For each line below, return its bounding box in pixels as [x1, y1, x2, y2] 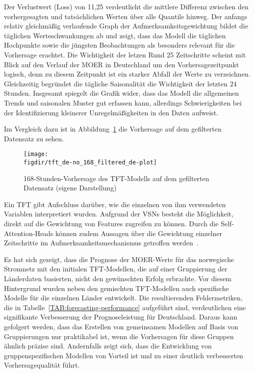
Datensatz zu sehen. [4, 133, 64, 143]
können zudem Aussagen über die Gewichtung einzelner [55, 228, 222, 238]
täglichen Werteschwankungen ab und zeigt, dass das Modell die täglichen [4, 30, 226, 40]
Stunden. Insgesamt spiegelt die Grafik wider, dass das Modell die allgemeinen [4, 88, 239, 98]
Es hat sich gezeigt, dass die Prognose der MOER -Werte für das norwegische [4, 254, 234, 264]
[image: [24, 151, 49, 158]
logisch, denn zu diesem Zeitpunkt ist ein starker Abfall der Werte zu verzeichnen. [4, 69, 251, 79]
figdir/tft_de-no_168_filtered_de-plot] [24, 159, 157, 166]
